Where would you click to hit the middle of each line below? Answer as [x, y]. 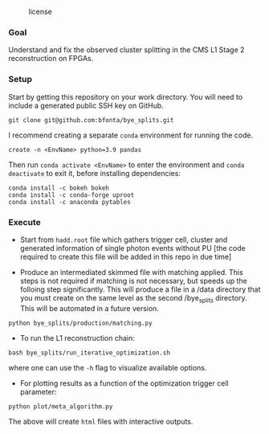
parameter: [38, 391]
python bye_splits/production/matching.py [80, 323]
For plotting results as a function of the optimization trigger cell [124, 383]
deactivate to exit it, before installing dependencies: [94, 173]
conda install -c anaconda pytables [69, 202]
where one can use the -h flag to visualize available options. [108, 367]
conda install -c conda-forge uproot [71, 195]
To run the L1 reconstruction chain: [77, 338]
